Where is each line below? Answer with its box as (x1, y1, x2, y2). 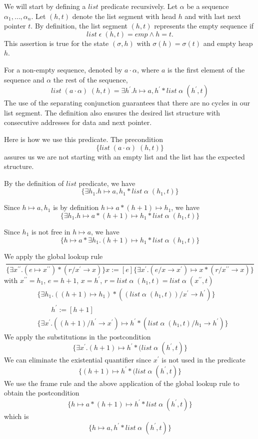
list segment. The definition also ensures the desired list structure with (4, 107, 220, 117)
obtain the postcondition (4, 387, 79, 398)
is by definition (53, 202, 99, 212)
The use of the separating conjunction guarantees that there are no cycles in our (4, 97, 250, 108)
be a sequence (186, 1, 229, 11)
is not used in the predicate (161, 354, 245, 365)
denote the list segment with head (72, 10, 176, 21)
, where (136, 64, 159, 74)
